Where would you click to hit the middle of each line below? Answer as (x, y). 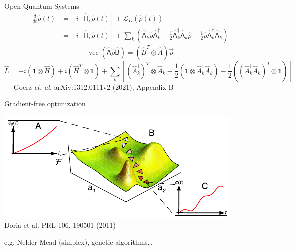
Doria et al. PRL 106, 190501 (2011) (60, 225)
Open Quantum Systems (42, 6)
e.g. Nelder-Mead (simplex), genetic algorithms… (79, 242)
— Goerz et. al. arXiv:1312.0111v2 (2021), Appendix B (89, 87)
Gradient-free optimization (45, 104)
